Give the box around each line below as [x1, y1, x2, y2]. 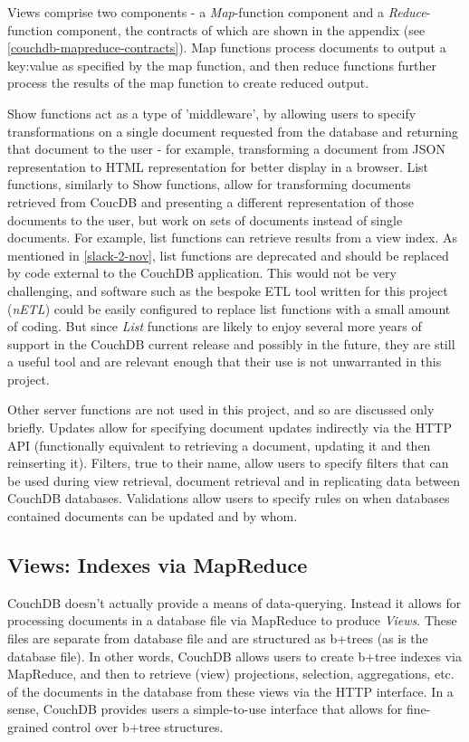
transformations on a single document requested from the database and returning [7, 121, 459, 140]
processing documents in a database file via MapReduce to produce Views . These [7, 611, 457, 630]
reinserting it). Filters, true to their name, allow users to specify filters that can [7, 453, 449, 472]
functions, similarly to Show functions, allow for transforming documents [7, 175, 411, 194]
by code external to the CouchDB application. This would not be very [7, 263, 397, 282]
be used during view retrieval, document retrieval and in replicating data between [7, 471, 461, 490]
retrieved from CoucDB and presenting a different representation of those [7, 192, 414, 211]
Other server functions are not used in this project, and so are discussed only [7, 400, 435, 419]
